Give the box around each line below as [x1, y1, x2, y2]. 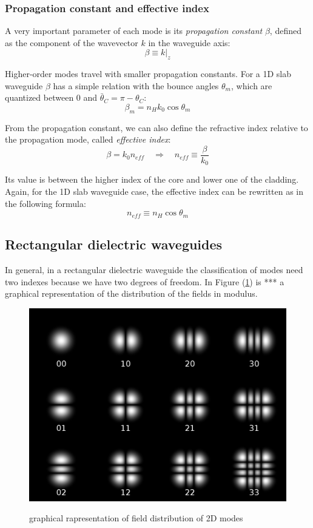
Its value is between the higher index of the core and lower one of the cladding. [5, 173, 299, 186]
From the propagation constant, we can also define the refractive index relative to [5, 121, 308, 134]
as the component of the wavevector [5, 36, 138, 49]
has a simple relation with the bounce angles [53, 79, 219, 92]
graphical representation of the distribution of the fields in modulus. [5, 287, 258, 300]
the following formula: [5, 197, 86, 209]
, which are [231, 79, 272, 92]
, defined [269, 24, 301, 37]
